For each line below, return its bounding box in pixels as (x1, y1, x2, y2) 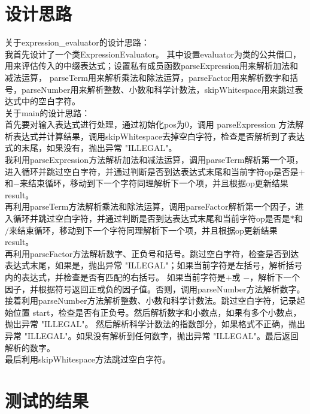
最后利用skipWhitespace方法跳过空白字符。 (5, 353, 171, 365)
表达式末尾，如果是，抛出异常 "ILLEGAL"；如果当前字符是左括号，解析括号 (5, 259, 303, 271)
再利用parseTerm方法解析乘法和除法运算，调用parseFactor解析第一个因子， (5, 200, 296, 213)
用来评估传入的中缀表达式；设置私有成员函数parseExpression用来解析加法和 (5, 59, 299, 72)
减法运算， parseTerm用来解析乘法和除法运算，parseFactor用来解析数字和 (5, 71, 290, 83)
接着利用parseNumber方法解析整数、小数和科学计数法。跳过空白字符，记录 (5, 294, 297, 307)
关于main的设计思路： (5, 106, 90, 119)
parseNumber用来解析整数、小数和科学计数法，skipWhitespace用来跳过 (21, 83, 295, 95)
